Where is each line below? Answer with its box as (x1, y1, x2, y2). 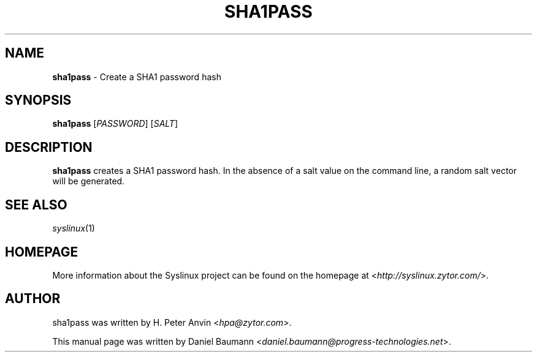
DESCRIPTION (5, 139, 93, 155)
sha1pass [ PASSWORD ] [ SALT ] (52, 118, 178, 129)
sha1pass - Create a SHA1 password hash (52, 71, 221, 82)
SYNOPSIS (5, 92, 72, 108)
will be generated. (52, 176, 125, 187)
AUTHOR (5, 291, 61, 307)
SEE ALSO (5, 197, 67, 212)
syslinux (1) (52, 223, 95, 234)
